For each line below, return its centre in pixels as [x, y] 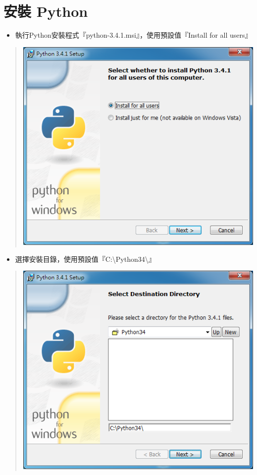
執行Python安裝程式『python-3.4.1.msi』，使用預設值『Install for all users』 [133, 35]
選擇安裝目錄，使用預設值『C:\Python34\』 [85, 259]
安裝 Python [46, 11]
